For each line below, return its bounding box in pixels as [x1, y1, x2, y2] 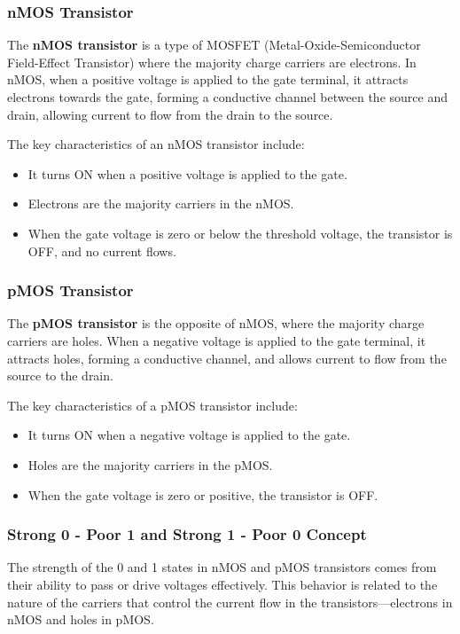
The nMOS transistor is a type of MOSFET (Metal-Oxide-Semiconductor [7, 35, 421, 54]
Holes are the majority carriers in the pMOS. [27, 455, 273, 474]
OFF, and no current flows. [27, 241, 176, 260]
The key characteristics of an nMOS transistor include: [7, 135, 305, 153]
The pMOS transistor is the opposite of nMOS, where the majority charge [7, 314, 425, 333]
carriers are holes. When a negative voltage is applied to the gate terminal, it [7, 331, 426, 349]
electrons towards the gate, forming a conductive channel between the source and [7, 88, 448, 106]
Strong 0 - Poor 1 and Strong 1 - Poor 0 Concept [7, 523, 367, 545]
